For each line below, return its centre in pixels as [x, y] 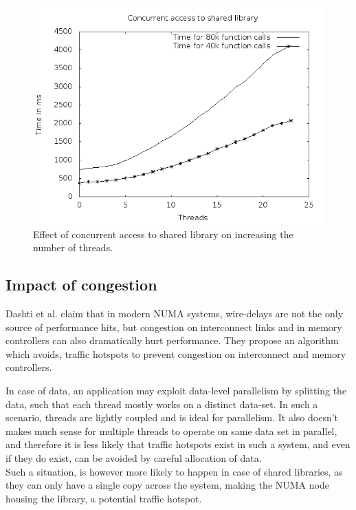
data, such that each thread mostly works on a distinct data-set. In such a [162, 404]
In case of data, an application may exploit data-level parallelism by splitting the [176, 390]
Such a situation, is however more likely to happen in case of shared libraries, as [174, 471]
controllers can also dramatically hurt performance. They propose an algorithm [172, 340]
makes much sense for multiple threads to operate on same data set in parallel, [171, 431]
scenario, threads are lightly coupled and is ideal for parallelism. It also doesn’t [172, 417]
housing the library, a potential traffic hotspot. [104, 498]
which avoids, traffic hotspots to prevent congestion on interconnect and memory [176, 353]
